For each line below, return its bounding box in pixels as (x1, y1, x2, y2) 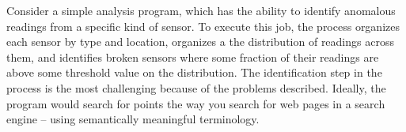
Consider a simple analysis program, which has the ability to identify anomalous (6, 2, 396, 18)
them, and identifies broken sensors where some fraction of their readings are (6, 48, 379, 65)
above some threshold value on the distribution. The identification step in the (6, 64, 382, 81)
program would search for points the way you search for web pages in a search (6, 95, 385, 111)
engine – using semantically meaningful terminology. (6, 111, 260, 127)
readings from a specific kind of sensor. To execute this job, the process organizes (6, 17, 400, 34)
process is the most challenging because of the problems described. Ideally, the (6, 79, 386, 96)
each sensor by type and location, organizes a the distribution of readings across (6, 33, 394, 50)
